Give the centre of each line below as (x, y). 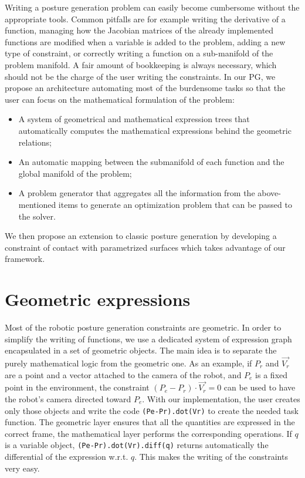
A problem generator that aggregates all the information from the (137, 193)
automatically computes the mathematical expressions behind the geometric (155, 130)
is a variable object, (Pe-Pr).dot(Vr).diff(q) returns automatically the (137, 445)
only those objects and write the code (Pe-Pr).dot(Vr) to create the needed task (152, 410)
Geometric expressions (98, 299)
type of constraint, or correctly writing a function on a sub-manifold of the (139, 53)
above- (269, 193)
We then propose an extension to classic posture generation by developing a (141, 236)
